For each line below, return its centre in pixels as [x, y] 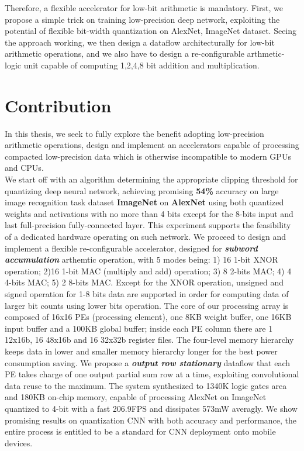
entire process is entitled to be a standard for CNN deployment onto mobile [140, 431]
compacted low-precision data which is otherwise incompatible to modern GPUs [148, 156]
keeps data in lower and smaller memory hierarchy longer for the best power [141, 351]
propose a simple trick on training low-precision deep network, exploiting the [142, 19]
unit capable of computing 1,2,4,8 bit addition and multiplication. [141, 65]
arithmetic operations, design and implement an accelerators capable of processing [152, 145]
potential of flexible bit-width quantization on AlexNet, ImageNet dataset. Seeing [151, 31]
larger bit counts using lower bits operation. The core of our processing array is [147, 305]
